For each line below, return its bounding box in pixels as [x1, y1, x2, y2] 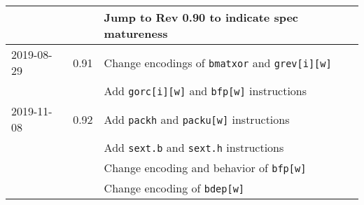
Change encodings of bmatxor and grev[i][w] [104, 54, 332, 71]
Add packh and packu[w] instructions [104, 111, 290, 127]
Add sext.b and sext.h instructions [104, 139, 284, 155]
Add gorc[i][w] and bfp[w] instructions [104, 83, 307, 99]
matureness [104, 25, 168, 41]
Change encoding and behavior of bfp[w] [104, 160, 307, 176]
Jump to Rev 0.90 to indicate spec [104, 9, 298, 25]
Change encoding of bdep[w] [104, 180, 245, 196]
